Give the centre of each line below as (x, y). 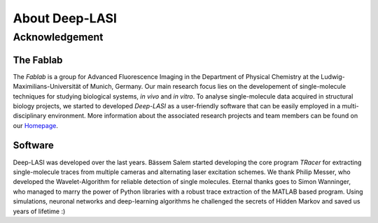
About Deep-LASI (65, 18)
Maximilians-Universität (47, 87)
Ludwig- (333, 76)
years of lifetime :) (39, 211)
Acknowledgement (58, 37)
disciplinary (30, 116)
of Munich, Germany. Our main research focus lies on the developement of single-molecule (214, 87)
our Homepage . (36, 125)
